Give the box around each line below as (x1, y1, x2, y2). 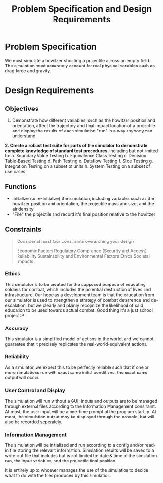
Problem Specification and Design (11, 3, 152, 15)
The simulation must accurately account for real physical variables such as (5, 63, 155, 68)
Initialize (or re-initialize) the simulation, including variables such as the (12, 196, 154, 201)
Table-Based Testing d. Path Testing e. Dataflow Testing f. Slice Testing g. (5, 158, 153, 164)
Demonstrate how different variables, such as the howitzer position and (12, 117, 156, 123)
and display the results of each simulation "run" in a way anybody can (12, 128, 153, 133)
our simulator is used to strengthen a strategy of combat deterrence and (5, 297, 150, 303)
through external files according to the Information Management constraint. (5, 403, 156, 409)
